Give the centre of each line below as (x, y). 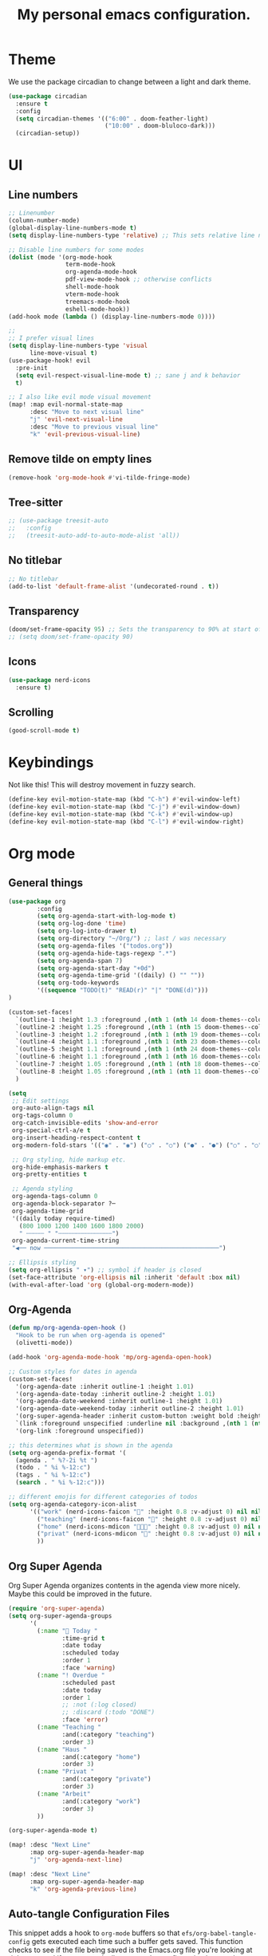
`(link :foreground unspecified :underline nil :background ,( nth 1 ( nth (140, 1424)
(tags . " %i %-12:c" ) (53, 1475)
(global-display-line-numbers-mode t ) (73, 228)
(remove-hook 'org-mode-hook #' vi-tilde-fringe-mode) (100, 477)
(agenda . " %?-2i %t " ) (57, 1460)
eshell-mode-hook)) (97, 309)
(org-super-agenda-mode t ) (53, 1831)
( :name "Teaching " (69, 1727)
